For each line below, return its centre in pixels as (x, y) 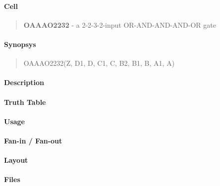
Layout (16, 160)
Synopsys (20, 44)
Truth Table (25, 102)
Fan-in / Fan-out (33, 140)
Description (24, 82)
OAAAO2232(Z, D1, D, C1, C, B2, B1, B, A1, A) (99, 63)
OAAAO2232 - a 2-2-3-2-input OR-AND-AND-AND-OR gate (120, 24)
